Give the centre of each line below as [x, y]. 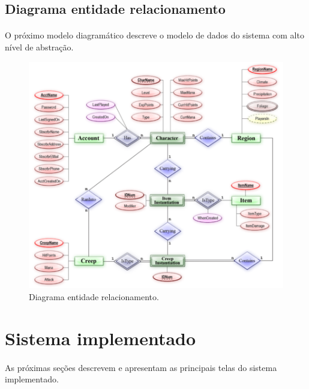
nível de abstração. [39, 47]
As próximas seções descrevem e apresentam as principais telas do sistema [141, 367]
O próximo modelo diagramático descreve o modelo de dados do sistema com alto [154, 35]
